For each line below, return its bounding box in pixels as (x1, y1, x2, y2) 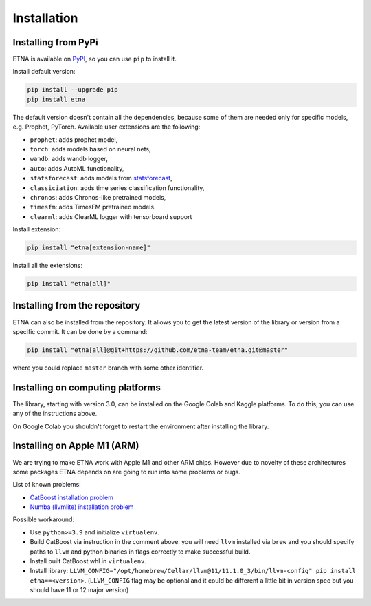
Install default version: (12, 67, 76, 76)
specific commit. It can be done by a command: (12, 327, 148, 335)
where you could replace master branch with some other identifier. (12, 364, 204, 372)
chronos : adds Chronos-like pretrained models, (30, 193, 166, 201)
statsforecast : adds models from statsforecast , (30, 174, 172, 182)
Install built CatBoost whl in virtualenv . (30, 557, 147, 565)
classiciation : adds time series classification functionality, (30, 183, 205, 192)
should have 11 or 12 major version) (30, 586, 129, 594)
